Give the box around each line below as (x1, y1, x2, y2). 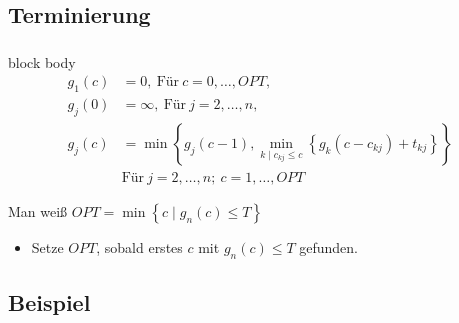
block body (8, 51, 76, 72)
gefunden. (299, 237, 359, 258)
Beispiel (8, 287, 91, 318)
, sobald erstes (96, 237, 183, 258)
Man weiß (8, 201, 68, 222)
